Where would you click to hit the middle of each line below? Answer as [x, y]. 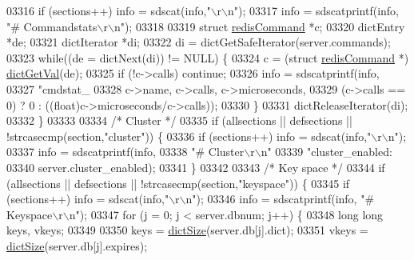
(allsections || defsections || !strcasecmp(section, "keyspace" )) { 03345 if [178, 183]
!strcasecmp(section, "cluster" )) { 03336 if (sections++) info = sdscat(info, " [189, 136]
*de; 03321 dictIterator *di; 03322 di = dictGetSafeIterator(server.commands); [199, 42]
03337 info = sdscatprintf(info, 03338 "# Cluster [125, 152]
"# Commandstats [52, 26]
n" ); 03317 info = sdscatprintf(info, [313, 10]
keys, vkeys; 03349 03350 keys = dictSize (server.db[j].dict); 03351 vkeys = [187, 230]
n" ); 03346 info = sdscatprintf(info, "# [280, 199]
